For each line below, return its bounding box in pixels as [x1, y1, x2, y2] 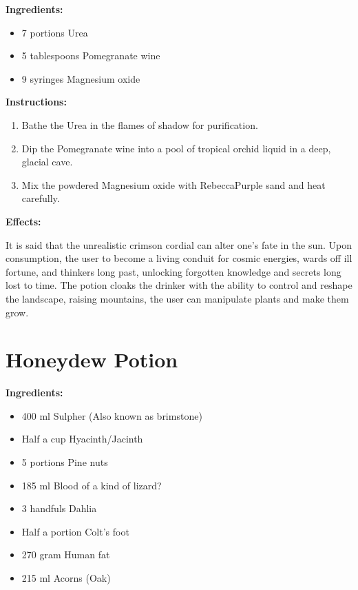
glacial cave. [21, 154, 73, 169]
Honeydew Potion [6, 345, 178, 374]
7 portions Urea [21, 25, 88, 39]
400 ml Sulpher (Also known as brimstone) [21, 408, 202, 423]
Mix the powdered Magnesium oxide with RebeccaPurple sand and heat [21, 177, 326, 192]
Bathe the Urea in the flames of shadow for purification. [21, 117, 258, 132]
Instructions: [6, 94, 67, 109]
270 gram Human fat [21, 547, 110, 562]
